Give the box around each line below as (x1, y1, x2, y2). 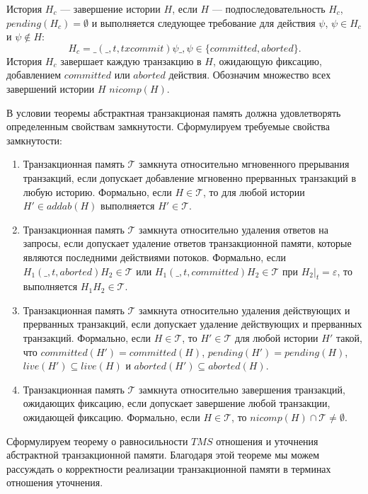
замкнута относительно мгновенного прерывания (139, 156, 350, 171)
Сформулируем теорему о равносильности (6, 433, 188, 448)
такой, (335, 331, 362, 345)
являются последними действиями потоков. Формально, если (23, 249, 286, 264)
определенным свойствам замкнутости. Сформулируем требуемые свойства (6, 119, 330, 134)
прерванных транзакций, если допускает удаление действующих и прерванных (23, 316, 362, 331)
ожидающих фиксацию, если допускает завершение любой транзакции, (23, 396, 330, 410)
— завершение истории (60, 1, 161, 16)
